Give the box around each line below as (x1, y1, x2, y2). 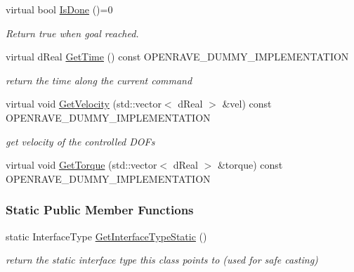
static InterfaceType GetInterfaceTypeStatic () (6, 228, 207, 243)
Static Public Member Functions (6, 201, 194, 219)
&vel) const (222, 96, 272, 111)
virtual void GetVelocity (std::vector (6, 96, 162, 111)
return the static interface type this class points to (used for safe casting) (6, 252, 318, 267)
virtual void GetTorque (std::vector (6, 157, 157, 172)
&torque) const (217, 157, 283, 172)
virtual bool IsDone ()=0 (6, 2, 113, 16)
